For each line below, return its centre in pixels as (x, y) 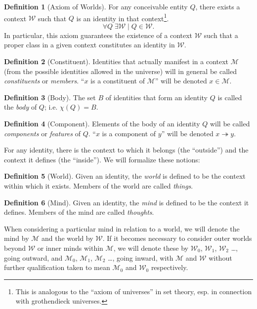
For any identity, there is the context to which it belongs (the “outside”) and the (126, 150)
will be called (230, 123)
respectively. (170, 267)
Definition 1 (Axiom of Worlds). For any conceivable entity (96, 6)
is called (230, 97)
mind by (17, 238)
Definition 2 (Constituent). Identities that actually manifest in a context (116, 61)
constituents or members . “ (44, 81)
